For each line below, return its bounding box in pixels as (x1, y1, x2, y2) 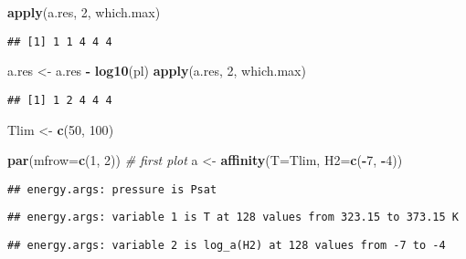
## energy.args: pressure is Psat (7, 182, 217, 196)
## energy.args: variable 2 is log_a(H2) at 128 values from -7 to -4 (7, 239, 446, 252)
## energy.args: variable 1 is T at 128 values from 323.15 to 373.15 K (7, 211, 459, 224)
